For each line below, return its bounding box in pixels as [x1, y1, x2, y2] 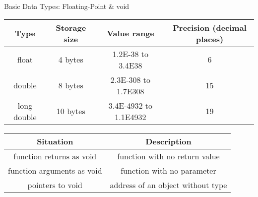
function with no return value [117, 150, 220, 162]
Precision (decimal [173, 21, 247, 33]
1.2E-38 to [112, 48, 149, 60]
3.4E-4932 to [108, 99, 153, 111]
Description [145, 135, 192, 147]
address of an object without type [110, 179, 227, 191]
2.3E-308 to [110, 73, 151, 85]
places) [195, 33, 224, 45]
